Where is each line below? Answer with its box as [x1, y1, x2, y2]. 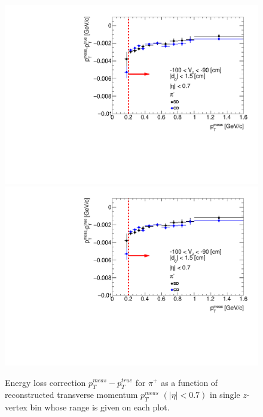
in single [210, 388, 240, 401]
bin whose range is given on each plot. [30, 401, 170, 413]
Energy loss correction [5, 376, 86, 388]
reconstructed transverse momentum [5, 388, 138, 401]
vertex [5, 401, 27, 413]
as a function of [161, 376, 218, 388]
